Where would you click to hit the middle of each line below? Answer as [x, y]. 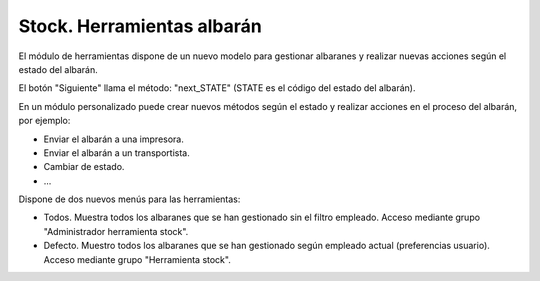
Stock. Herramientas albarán [140, 26]
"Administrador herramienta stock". [116, 231]
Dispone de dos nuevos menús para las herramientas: [129, 199]
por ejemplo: [44, 121]
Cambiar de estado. [84, 167]
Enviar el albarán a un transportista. [116, 152]
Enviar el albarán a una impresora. [113, 139]
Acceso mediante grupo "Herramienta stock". [137, 259]
